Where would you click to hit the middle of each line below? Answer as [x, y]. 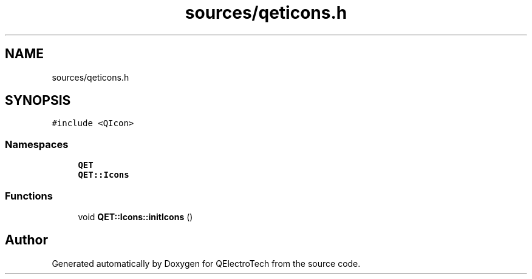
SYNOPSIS [38, 101]
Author [26, 240]
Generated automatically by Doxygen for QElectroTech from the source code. [206, 263]
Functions [29, 196]
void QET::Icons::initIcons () [135, 217]
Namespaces [37, 144]
